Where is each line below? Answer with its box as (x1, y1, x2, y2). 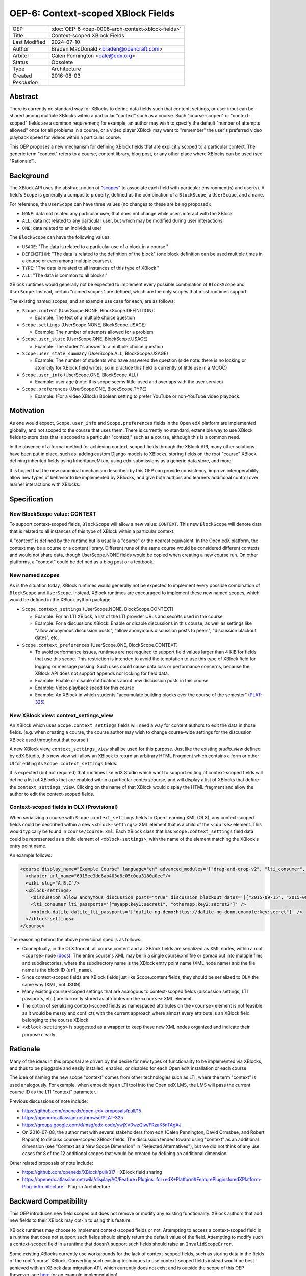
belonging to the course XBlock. (22, 1017, 90, 1023)
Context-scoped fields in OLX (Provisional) (9, 804, 118, 811)
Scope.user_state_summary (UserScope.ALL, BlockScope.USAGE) (22, 350, 168, 356)
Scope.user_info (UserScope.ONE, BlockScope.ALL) (22, 372, 139, 378)
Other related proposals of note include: (9, 1160, 94, 1166)
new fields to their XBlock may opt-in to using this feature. (9, 1217, 132, 1223)
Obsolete (51, 59, 73, 66)
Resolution (12, 79, 38, 86)
